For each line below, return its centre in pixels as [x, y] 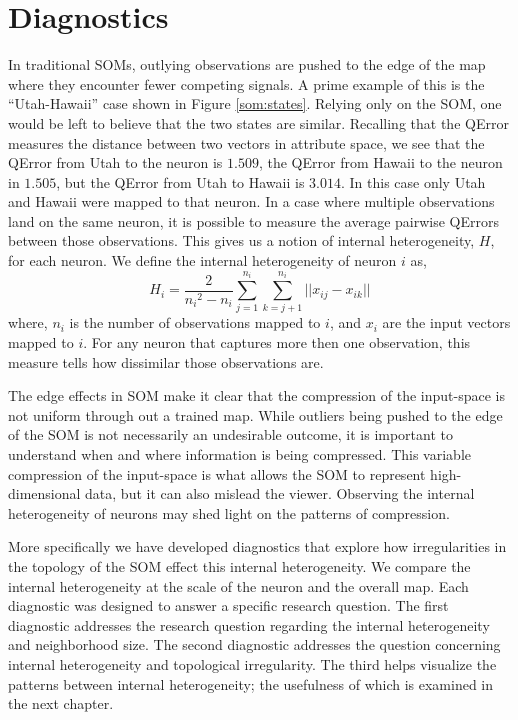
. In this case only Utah [413, 181]
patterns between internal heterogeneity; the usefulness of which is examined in [251, 683]
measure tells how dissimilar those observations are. [166, 361]
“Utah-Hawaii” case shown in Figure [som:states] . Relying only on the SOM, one [255, 103]
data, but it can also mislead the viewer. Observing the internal [280, 493]
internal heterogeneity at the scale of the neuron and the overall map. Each [238, 585]
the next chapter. [61, 703]
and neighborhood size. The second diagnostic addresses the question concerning [254, 644]
